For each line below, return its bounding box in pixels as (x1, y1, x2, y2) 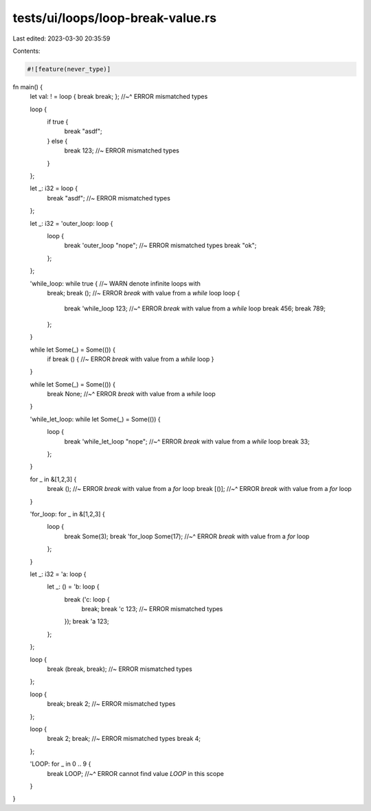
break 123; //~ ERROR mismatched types (64, 146, 180, 155)
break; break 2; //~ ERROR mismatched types (47, 700, 176, 708)
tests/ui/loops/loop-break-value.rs (12, 10, 216, 25)
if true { (47, 117, 69, 126)
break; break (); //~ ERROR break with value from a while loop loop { (47, 288, 240, 297)
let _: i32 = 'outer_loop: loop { (30, 219, 113, 227)
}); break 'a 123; (64, 617, 109, 626)
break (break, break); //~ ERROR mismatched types (47, 665, 192, 673)
